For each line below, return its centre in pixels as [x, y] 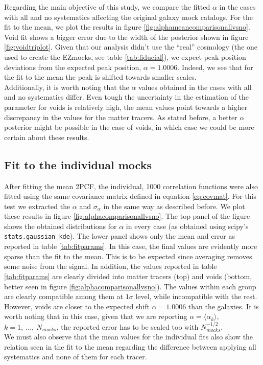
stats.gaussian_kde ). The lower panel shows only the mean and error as [119, 236]
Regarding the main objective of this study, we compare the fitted [107, 7]
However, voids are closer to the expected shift [77, 306]
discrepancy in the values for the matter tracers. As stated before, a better [121, 117]
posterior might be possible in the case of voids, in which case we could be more [129, 127]
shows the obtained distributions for [61, 226]
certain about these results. [47, 137]
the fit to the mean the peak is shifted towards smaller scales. [100, 77]
